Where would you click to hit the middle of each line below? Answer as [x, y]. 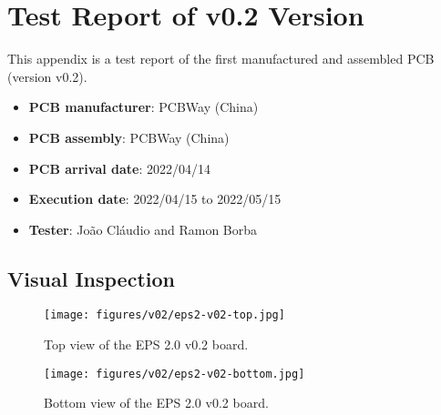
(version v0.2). [47, 76]
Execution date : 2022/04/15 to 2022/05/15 [155, 199]
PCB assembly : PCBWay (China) [129, 137]
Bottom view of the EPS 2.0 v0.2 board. [156, 403]
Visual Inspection [91, 278]
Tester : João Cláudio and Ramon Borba [143, 229]
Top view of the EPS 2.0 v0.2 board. [146, 344]
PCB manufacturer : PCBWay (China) [144, 107]
